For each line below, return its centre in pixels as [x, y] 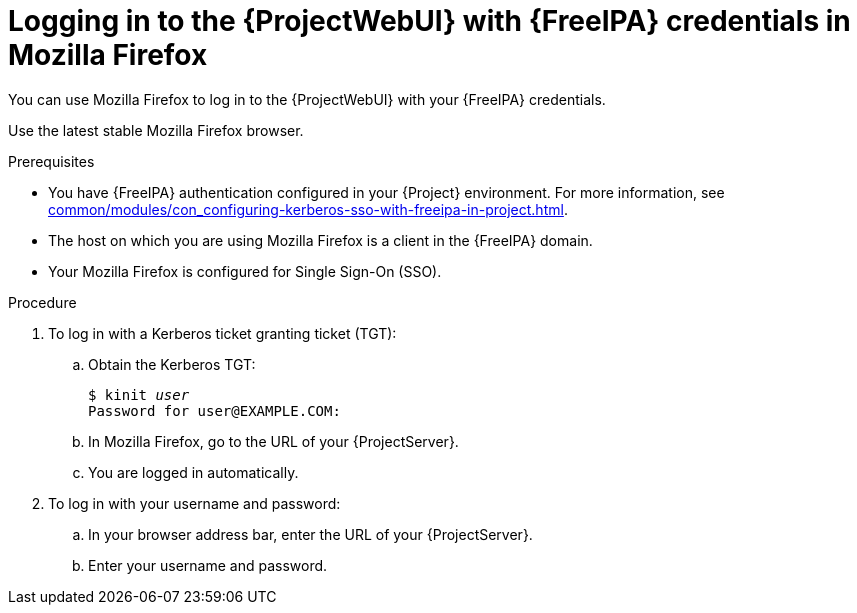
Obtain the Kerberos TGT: [172, 364]
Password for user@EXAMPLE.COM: [214, 410]
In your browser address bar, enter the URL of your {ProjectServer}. [310, 534]
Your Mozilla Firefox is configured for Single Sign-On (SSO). [245, 271]
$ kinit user [139, 394]
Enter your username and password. [208, 565]
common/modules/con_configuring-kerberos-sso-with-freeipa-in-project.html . [308, 209]
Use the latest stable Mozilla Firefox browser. [156, 130]
